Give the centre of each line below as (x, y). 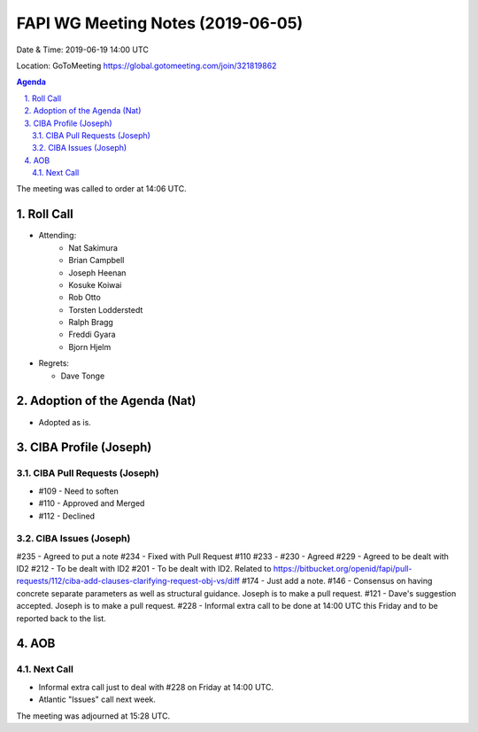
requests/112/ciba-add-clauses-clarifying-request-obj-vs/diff (128, 581)
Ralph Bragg (91, 323)
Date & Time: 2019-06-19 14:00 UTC (83, 50)
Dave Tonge (83, 376)
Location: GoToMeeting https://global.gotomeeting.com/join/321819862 (146, 66)
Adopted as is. (65, 422)
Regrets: (54, 363)
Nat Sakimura (93, 247)
